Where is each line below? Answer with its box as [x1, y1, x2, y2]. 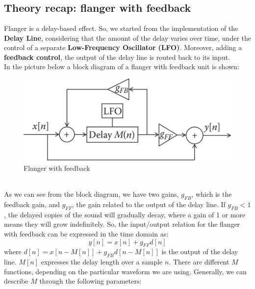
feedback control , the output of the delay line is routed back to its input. [4, 52, 230, 62]
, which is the [191, 189, 232, 199]
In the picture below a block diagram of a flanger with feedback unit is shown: [4, 61, 239, 72]
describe [4, 276, 28, 286]
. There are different [169, 257, 229, 267]
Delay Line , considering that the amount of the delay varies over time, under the [4, 32, 251, 43]
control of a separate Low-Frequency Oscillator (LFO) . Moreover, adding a [4, 42, 242, 53]
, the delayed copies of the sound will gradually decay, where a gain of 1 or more [4, 209, 246, 219]
